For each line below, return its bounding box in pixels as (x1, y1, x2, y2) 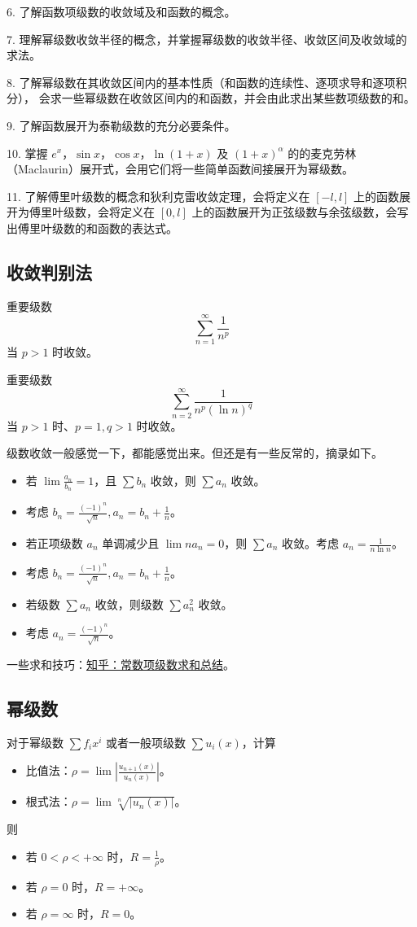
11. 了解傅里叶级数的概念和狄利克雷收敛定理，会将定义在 (7, 187, 310, 204)
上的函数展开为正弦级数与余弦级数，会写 (191, 203, 409, 221)
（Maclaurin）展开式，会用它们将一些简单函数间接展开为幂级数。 (7, 160, 353, 177)
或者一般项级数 (106, 733, 187, 750)
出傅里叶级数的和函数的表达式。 (7, 219, 178, 236)
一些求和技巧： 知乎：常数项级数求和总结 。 (7, 656, 235, 673)
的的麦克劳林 (288, 144, 357, 161)
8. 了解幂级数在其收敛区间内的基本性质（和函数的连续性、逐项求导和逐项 (7, 73, 396, 90)
